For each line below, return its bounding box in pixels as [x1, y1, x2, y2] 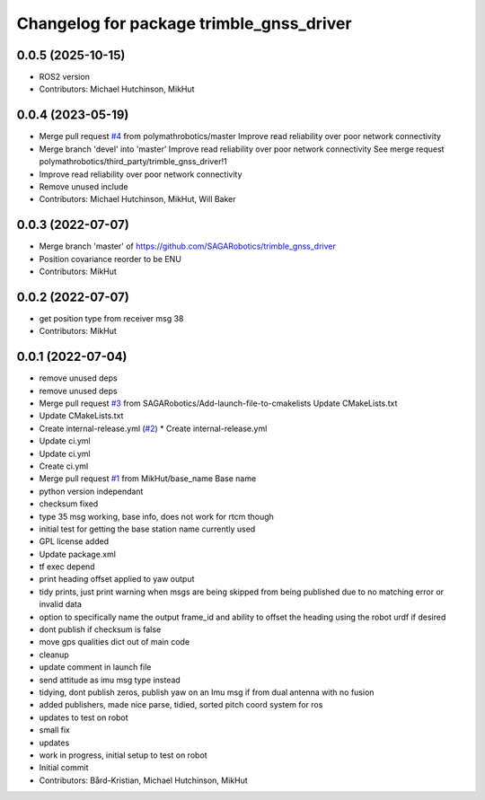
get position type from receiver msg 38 [39, 312, 184, 323]
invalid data [39, 599, 83, 610]
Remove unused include [39, 180, 128, 192]
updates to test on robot [39, 712, 129, 723]
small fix [39, 725, 71, 735]
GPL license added [39, 536, 110, 547]
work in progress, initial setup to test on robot [39, 750, 207, 760]
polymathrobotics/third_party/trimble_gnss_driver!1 [39, 156, 228, 167]
